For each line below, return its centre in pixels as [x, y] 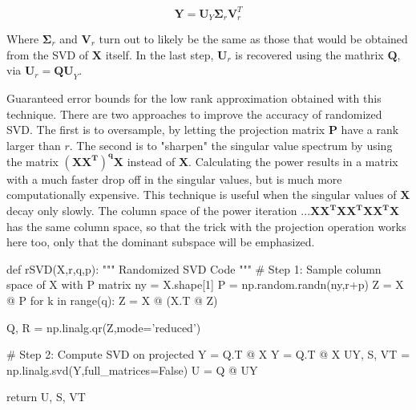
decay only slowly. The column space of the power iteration [152, 210]
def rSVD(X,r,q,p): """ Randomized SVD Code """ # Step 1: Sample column [194, 268]
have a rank [370, 130]
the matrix [32, 161]
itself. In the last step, [160, 54]
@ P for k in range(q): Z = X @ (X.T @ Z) [112, 300]
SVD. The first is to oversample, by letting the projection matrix [166, 130]
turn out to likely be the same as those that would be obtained [253, 38]
